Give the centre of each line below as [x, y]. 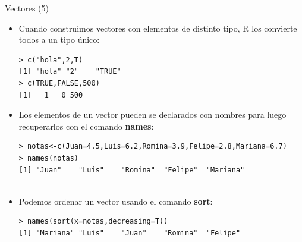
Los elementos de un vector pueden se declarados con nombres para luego [152, 114]
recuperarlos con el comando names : [86, 126]
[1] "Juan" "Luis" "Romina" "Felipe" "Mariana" [132, 170]
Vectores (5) [27, 8]
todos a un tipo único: [59, 40]
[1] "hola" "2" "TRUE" [70, 72]
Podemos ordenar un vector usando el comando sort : [116, 201]
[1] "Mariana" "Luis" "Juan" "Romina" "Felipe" [130, 233]
